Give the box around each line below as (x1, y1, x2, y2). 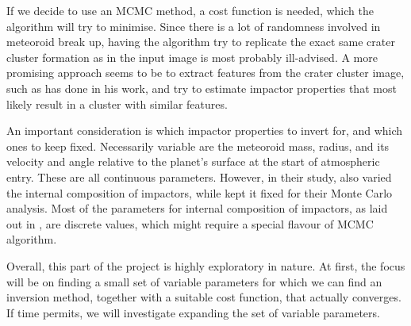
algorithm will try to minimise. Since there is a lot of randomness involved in (6, 17, 381, 34)
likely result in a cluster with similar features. (6, 95, 228, 112)
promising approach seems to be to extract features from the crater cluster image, (6, 64, 405, 81)
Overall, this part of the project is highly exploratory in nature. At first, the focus (6, 257, 405, 274)
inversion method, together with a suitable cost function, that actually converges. (6, 289, 401, 305)
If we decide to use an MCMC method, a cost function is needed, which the (6, 2, 374, 18)
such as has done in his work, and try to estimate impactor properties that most (6, 79, 397, 96)
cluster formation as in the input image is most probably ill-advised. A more (6, 48, 378, 65)
